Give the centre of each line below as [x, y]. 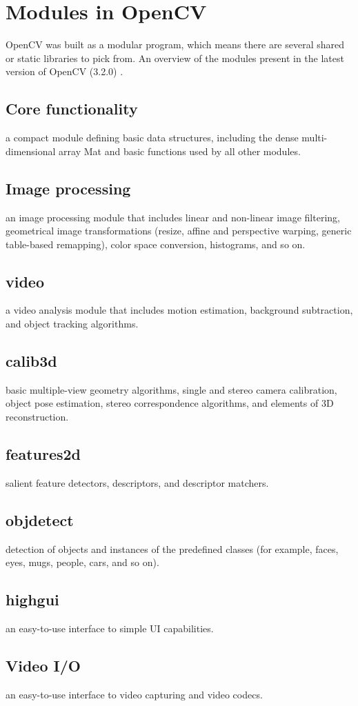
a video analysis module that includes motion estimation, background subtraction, [179, 310]
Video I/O [43, 666]
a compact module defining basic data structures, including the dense [152, 138]
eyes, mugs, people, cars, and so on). [82, 562]
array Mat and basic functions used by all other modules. [180, 151]
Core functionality [72, 109]
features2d [43, 454]
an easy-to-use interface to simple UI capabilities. [110, 628]
